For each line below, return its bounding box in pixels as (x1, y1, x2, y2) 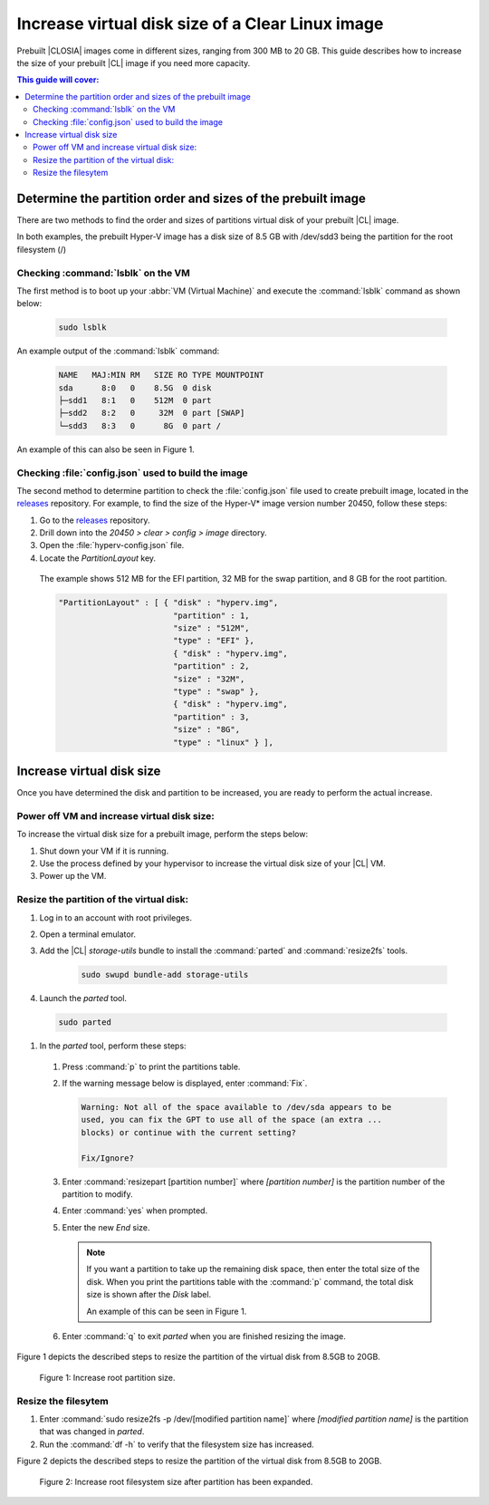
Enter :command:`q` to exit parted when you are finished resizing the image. (62, 1331, 346, 1342)
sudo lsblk (58, 323, 107, 333)
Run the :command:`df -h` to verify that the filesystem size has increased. (39, 1439, 314, 1450)
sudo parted (58, 1018, 112, 1027)
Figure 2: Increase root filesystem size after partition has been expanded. (39, 1476, 313, 1487)
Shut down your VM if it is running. (39, 845, 169, 856)
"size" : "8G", (172, 725, 240, 735)
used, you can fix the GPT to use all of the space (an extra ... (81, 1114, 382, 1125)
